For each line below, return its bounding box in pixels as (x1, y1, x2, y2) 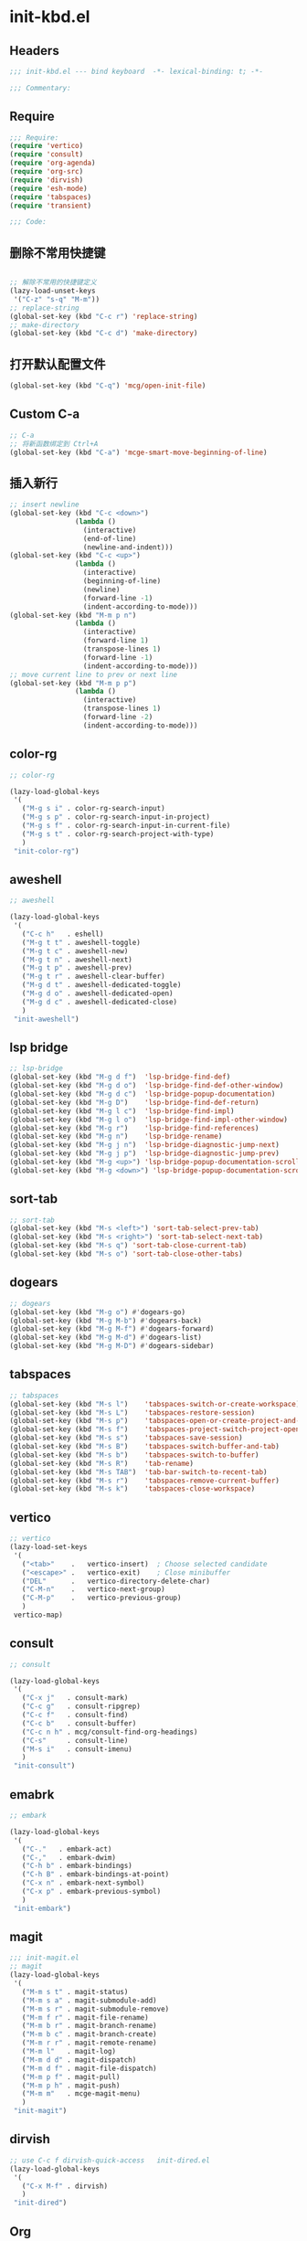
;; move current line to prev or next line (9, 670, 178, 679)
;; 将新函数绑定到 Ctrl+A (9, 439, 99, 449)
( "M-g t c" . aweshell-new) (21, 946, 129, 956)
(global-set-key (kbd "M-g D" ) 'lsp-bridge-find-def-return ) (9, 1098, 259, 1107)
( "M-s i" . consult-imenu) (21, 1744, 132, 1754)
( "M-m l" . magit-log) (21, 2047, 117, 2056)
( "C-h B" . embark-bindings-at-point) (21, 1870, 170, 1879)
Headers (9, 43, 59, 58)
